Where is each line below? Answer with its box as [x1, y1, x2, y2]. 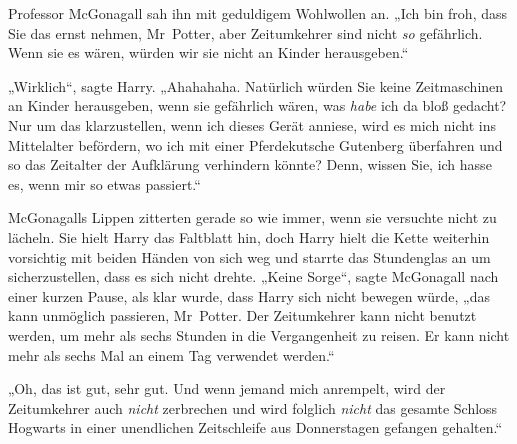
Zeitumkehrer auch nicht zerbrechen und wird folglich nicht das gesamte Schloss [8, 397, 498, 418]
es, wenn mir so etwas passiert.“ [8, 173, 201, 194]
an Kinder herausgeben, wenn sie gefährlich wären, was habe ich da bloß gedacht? [8, 95, 507, 116]
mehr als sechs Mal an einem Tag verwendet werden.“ [8, 344, 335, 365]
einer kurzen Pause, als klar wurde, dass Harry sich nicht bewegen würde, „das [8, 285, 490, 306]
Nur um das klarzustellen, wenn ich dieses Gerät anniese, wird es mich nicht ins [8, 114, 497, 135]
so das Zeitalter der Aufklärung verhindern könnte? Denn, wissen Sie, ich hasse [8, 154, 492, 175]
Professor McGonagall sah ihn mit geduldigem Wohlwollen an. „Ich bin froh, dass [8, 3, 507, 23]
